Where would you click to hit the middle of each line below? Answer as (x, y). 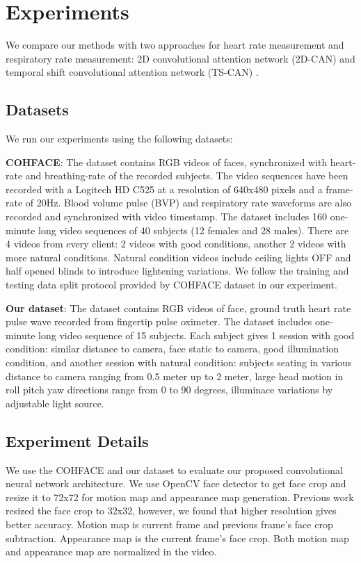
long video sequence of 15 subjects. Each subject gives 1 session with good (196, 335)
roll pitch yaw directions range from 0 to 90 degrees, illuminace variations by (169, 390)
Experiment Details (77, 440)
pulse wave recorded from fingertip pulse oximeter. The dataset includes (159, 321)
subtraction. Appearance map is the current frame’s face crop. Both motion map (177, 538)
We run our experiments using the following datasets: (119, 139)
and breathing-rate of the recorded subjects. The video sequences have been (187, 176)
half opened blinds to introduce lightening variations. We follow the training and (177, 271)
